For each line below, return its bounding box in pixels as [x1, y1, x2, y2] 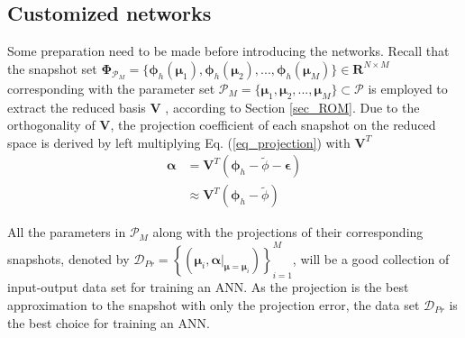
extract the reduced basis [7, 97, 146, 116]
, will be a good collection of [292, 249, 450, 268]
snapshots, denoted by [7, 249, 130, 268]
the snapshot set [7, 59, 97, 78]
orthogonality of [7, 115, 96, 134]
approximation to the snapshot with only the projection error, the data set [7, 295, 420, 314]
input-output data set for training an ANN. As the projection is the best [7, 278, 409, 297]
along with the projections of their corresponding [152, 223, 424, 242]
